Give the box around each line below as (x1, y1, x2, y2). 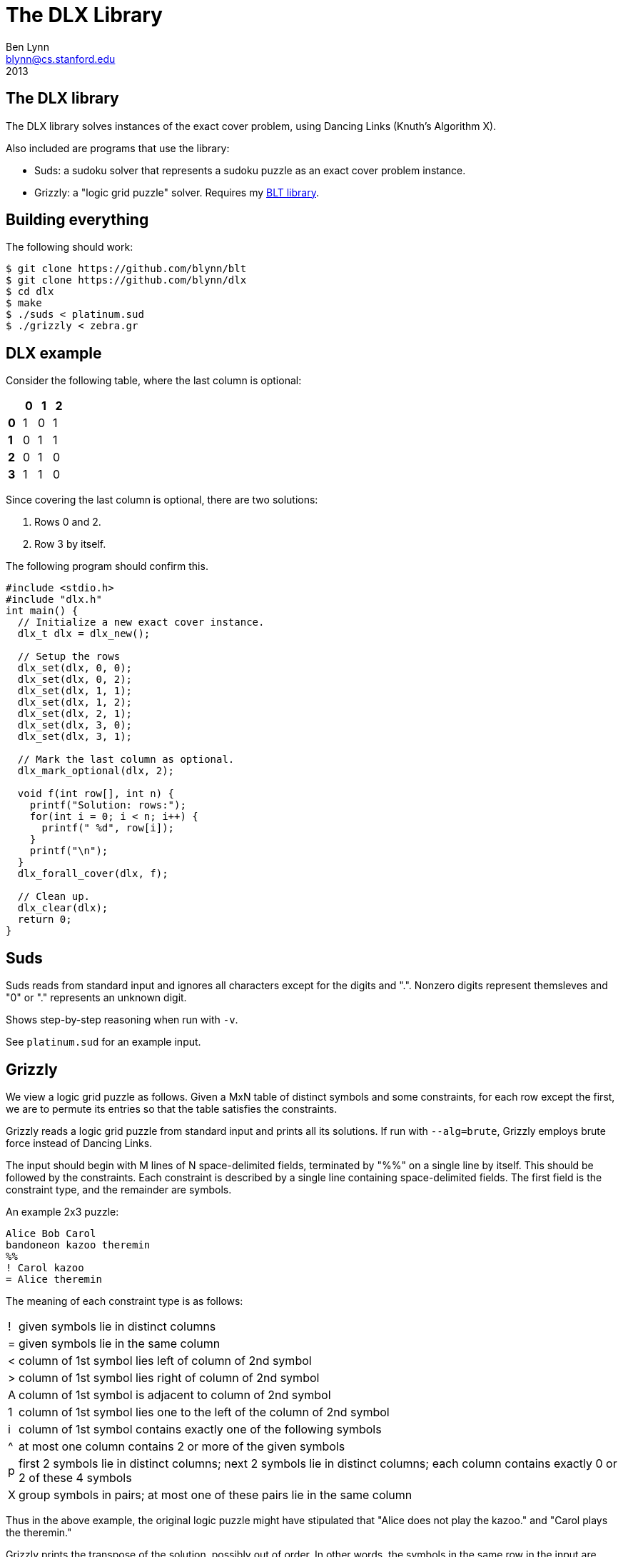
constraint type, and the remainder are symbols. (6, 1183, 232, 1196)
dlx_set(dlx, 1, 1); (17, 685, 133, 697)
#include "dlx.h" (6, 594, 102, 606)
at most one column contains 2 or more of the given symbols (19, 1438, 345, 1453)
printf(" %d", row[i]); (41, 822, 175, 834)
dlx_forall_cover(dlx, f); (17, 868, 168, 880)
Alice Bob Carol (6, 1227, 96, 1239)
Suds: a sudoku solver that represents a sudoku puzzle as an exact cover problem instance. (34, 164, 466, 176)
